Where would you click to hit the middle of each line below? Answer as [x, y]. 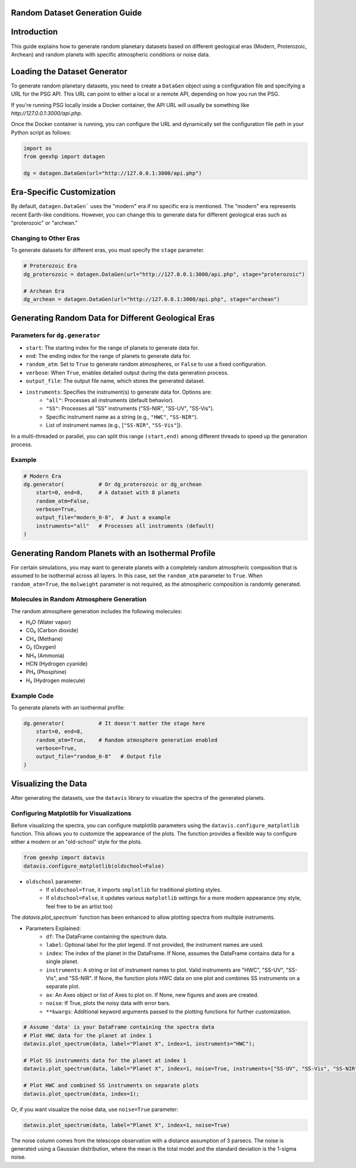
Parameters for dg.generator [56, 335]
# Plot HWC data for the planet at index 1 [88, 1035]
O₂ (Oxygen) [41, 647]
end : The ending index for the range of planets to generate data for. [108, 356]
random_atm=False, [63, 501]
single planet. [62, 962]
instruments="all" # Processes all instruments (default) [125, 526]
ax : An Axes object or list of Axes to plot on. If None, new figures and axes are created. [152, 995]
